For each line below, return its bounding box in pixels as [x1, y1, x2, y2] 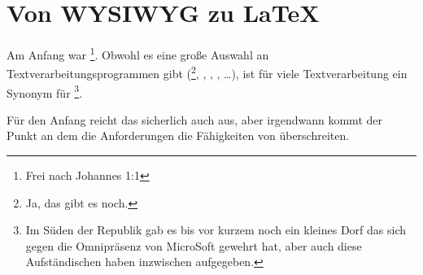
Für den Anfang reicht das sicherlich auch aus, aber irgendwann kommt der [7, 111, 382, 128]
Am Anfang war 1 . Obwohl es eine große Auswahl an [7, 44, 269, 63]
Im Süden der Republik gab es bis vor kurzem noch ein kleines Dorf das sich [25, 221, 406, 238]
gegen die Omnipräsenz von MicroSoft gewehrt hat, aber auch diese [25, 237, 362, 254]
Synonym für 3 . [7, 81, 83, 101]
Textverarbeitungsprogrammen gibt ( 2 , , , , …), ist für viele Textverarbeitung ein [7, 63, 408, 82]
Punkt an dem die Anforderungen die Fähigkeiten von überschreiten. [7, 127, 350, 144]
